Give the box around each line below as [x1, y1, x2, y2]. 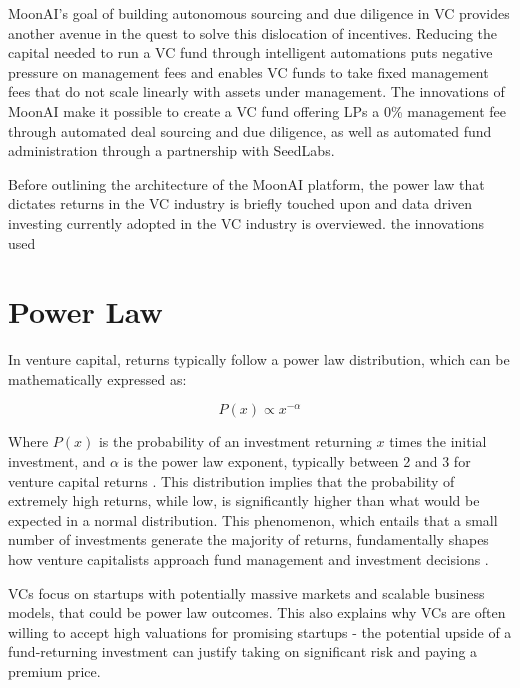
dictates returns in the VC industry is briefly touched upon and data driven [8, 193, 473, 214]
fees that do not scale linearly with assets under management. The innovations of [8, 81, 505, 102]
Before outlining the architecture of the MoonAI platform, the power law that [8, 173, 485, 194]
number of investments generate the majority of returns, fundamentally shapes [8, 529, 489, 550]
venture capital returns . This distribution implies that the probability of [8, 470, 455, 491]
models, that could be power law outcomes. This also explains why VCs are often [8, 602, 506, 623]
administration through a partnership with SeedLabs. [8, 140, 335, 161]
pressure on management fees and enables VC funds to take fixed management [8, 61, 489, 82]
